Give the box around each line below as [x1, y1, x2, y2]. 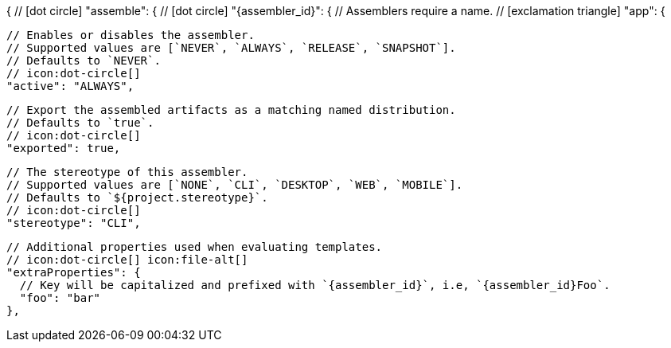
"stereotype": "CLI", [6, 217, 141, 229]
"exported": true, [6, 142, 121, 154]
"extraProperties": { [6, 266, 141, 279]
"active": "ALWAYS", [6, 80, 135, 92]
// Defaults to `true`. [6, 116, 154, 129]
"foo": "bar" [19, 291, 101, 304]
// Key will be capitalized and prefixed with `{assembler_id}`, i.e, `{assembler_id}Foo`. [19, 279, 611, 291]
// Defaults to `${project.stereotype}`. [6, 191, 268, 204]
